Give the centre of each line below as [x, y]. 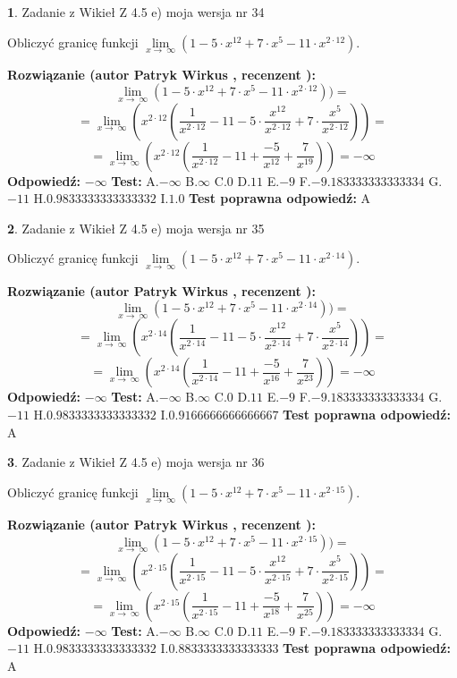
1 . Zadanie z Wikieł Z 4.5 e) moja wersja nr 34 [136, 12]
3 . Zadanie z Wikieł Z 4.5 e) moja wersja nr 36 [136, 462]
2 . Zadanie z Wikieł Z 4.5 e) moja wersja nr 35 [136, 228]
